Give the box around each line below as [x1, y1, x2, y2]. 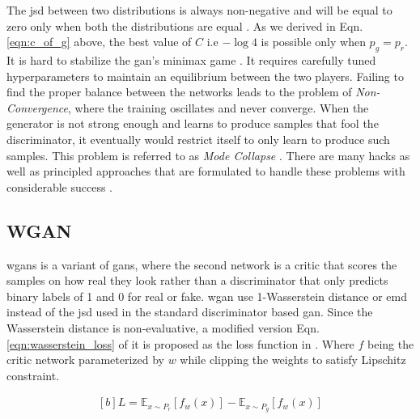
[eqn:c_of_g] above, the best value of [6, 33, 192, 50]
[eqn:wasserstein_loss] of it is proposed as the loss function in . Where [6, 335, 354, 352]
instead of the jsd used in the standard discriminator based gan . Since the [6, 303, 373, 320]
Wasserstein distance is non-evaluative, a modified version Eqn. [6, 319, 320, 336]
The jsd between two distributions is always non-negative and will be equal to [6, 2, 392, 18]
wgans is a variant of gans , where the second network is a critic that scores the [6, 256, 397, 273]
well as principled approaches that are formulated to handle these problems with [6, 163, 405, 180]
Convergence [6, 99, 69, 116]
